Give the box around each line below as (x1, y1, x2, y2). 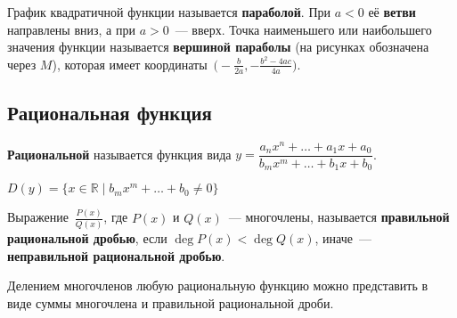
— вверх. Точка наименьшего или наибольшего (175, 20, 432, 38)
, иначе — (314, 229, 371, 248)
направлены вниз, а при (7, 20, 135, 38)
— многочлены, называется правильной (228, 208, 450, 226)
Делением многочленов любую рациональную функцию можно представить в (7, 276, 428, 295)
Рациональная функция (7, 99, 212, 126)
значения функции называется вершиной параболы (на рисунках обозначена (7, 37, 429, 56)
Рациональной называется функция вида (7, 144, 232, 163)
